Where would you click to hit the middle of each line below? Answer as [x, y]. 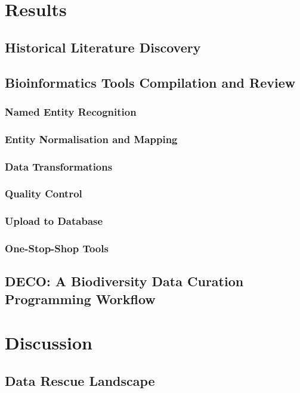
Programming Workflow [80, 298]
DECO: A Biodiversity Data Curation [124, 281]
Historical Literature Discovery [103, 47]
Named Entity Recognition [71, 111]
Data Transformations [59, 166]
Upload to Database [54, 221]
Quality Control [44, 194]
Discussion [49, 343]
